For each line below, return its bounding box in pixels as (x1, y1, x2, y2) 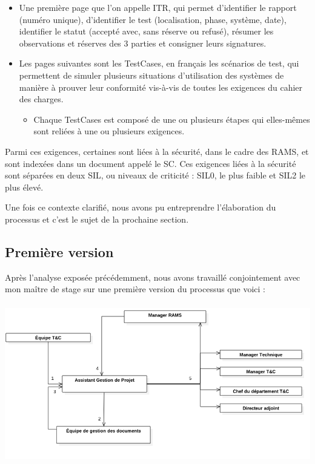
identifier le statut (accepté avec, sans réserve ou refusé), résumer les (19, 25, 274, 38)
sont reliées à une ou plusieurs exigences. (33, 125, 185, 137)
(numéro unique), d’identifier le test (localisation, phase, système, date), (19, 13, 287, 25)
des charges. (19, 93, 64, 105)
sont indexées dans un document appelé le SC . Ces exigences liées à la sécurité (5, 157, 296, 169)
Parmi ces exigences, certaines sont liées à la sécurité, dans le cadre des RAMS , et (5, 145, 309, 157)
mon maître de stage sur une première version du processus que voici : (5, 283, 265, 295)
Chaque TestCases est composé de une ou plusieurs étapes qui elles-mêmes (33, 113, 310, 125)
